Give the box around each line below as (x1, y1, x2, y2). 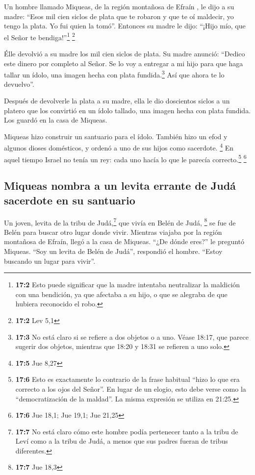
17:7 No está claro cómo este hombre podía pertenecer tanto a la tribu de (15, 426, 238, 436)
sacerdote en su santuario (4, 192, 135, 207)
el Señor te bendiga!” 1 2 (4, 30, 75, 42)
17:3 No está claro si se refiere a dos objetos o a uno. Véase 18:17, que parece (15, 331, 249, 342)
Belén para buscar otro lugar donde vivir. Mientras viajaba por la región (4, 226, 222, 237)
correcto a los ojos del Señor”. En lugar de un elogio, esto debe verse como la (15, 383, 246, 394)
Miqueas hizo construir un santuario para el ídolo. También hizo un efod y (4, 131, 228, 141)
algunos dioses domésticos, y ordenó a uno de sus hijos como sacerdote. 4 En (4, 141, 233, 153)
